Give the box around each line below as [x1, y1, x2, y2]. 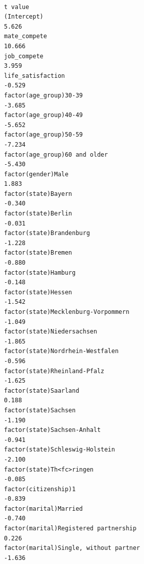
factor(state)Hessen [4, 288, 72, 296]
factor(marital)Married [4, 505, 83, 512]
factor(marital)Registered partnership [4, 525, 136, 532]
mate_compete [4, 33, 47, 40]
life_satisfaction [4, 72, 65, 79]
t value [4, 3, 29, 11]
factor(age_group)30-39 [4, 91, 83, 99]
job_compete [4, 52, 43, 60]
